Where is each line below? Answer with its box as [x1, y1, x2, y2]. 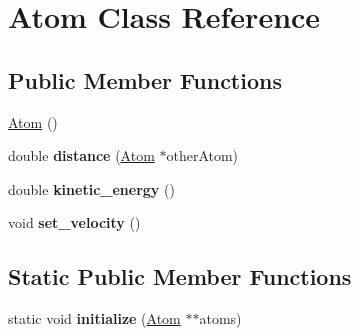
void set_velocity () [8, 212, 141, 233]
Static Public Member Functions [8, 261, 352, 292]
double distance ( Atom [8, 145, 155, 166]
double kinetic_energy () [8, 178, 175, 199]
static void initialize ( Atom [8, 308, 181, 329]
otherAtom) [166, 145, 239, 166]
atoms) [199, 308, 242, 329]
